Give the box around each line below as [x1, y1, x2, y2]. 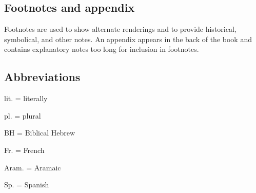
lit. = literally [4, 93, 48, 104]
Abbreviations [4, 69, 81, 85]
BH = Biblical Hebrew [4, 127, 75, 138]
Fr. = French [4, 144, 45, 155]
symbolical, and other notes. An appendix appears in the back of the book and [4, 33, 252, 44]
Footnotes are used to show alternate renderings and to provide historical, [4, 24, 237, 34]
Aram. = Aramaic [4, 162, 61, 172]
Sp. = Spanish [4, 179, 49, 190]
